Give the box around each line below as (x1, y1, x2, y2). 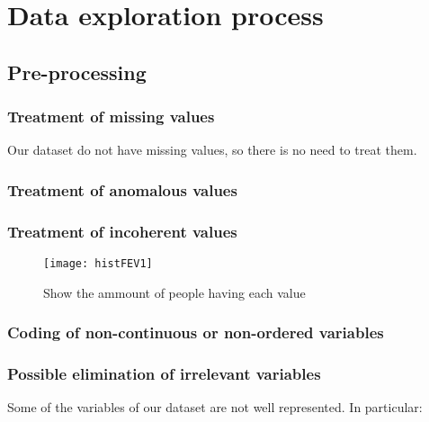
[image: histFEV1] (43, 257, 153, 271)
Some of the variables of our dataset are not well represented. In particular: (7, 398, 423, 417)
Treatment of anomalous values (7, 178, 237, 201)
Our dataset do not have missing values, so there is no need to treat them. (7, 140, 417, 159)
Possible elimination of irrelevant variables (7, 363, 321, 385)
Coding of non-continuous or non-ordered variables (7, 321, 384, 344)
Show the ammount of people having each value (43, 283, 306, 301)
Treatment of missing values (7, 105, 215, 128)
